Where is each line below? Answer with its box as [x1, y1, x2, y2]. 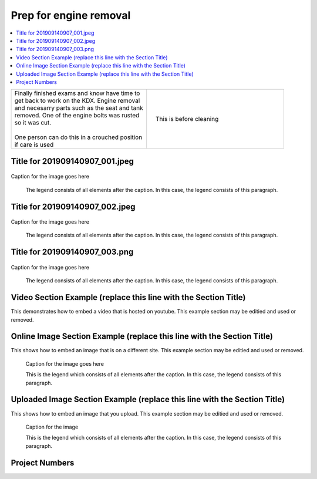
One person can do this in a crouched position [14, 133, 143, 141]
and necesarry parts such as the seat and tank [14, 104, 143, 112]
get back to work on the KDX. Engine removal [14, 97, 140, 105]
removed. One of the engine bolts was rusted [14, 112, 140, 120]
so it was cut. [14, 119, 52, 127]
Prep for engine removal [11, 9, 131, 22]
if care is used [14, 141, 54, 149]
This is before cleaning [156, 115, 219, 123]
